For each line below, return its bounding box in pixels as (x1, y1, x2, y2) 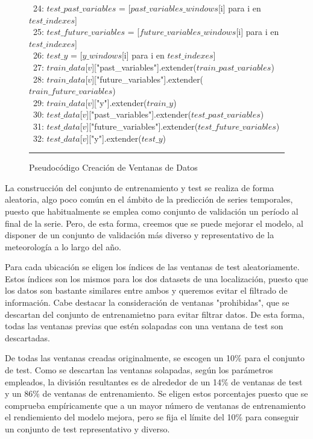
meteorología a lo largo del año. (5, 240, 121, 253)
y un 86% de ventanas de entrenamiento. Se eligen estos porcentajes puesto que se (5, 387, 308, 400)
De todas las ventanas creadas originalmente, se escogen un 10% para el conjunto (5, 352, 305, 364)
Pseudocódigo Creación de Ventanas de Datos (29, 161, 198, 174)
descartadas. (5, 331, 50, 344)
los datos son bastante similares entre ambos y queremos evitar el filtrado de (5, 284, 288, 297)
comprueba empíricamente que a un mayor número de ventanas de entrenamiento (5, 399, 306, 411)
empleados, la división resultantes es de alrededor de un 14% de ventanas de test (5, 375, 303, 388)
